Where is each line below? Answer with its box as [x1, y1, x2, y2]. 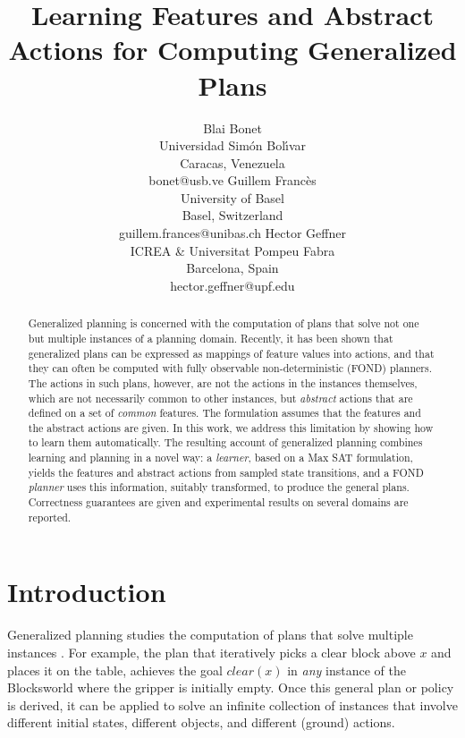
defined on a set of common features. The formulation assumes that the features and [28, 405, 421, 420]
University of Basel [181, 188, 284, 207]
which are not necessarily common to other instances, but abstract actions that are [28, 390, 413, 405]
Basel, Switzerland [182, 206, 283, 225]
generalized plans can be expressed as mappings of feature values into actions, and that [28, 345, 435, 361]
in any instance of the [287, 660, 406, 679]
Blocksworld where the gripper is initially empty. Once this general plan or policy [7, 678, 454, 697]
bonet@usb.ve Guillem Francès [148, 171, 317, 190]
